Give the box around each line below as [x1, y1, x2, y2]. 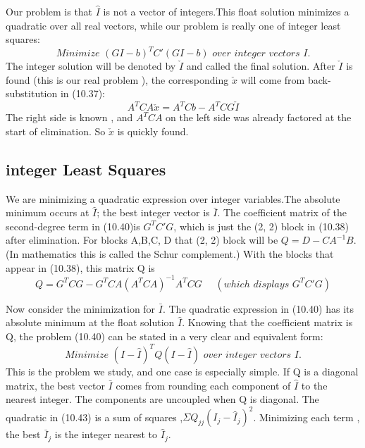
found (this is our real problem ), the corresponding [6, 72, 229, 87]
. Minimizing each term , [253, 409, 360, 424]
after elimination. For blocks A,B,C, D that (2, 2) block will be [6, 232, 278, 247]
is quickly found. [117, 123, 189, 138]
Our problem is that [6, 4, 93, 18]
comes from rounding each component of [116, 378, 291, 392]
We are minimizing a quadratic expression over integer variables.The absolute [6, 191, 340, 206]
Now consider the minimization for [6, 301, 156, 316]
